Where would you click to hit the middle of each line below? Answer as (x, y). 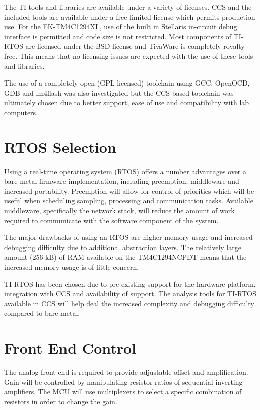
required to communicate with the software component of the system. (111, 220)
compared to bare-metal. (42, 313)
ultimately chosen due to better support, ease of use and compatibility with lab (127, 102)
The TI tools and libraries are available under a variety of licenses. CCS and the (128, 7)
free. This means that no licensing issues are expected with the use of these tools (129, 56)
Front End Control (70, 348)
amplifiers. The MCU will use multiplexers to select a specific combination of (123, 392)
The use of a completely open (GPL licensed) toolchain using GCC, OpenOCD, (127, 83)
